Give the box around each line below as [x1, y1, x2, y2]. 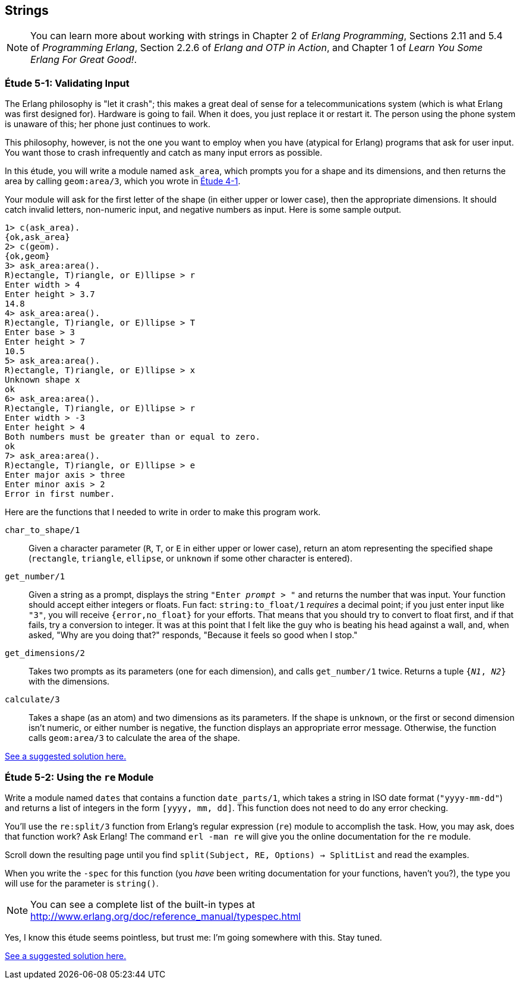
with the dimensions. [29, 676, 110, 687]
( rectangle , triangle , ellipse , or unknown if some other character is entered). [29, 553, 352, 564]
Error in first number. [5, 489, 115, 499]
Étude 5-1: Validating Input [5, 77, 130, 89]
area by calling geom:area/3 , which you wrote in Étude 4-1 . [5, 176, 241, 187]
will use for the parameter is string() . [5, 878, 159, 888]
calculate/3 [5, 695, 60, 705]
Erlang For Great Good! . [30, 53, 137, 66]
